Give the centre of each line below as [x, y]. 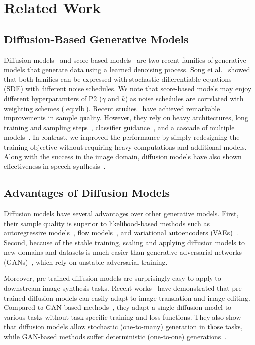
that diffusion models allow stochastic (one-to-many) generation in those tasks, [123, 326]
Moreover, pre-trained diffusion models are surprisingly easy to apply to [113, 278]
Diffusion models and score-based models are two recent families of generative [125, 59]
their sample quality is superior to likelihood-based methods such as [107, 223]
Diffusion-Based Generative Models [96, 39]
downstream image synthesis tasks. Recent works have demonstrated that [117, 288]
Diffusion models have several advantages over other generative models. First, [121, 213]
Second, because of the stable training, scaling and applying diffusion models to [124, 242]
